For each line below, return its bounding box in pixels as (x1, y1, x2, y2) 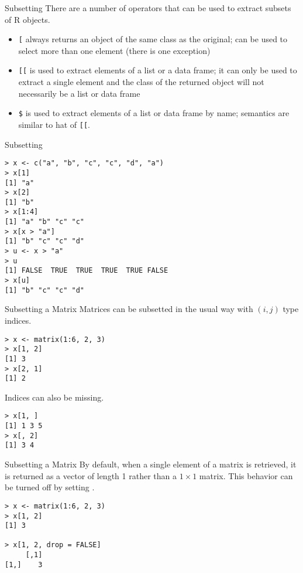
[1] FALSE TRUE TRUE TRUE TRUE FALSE (5, 266, 168, 275)
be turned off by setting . (5, 481, 95, 493)
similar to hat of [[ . (18, 118, 90, 130)
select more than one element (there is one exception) (18, 44, 211, 56)
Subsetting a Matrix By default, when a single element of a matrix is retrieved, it (5, 458, 297, 470)
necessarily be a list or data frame (18, 87, 140, 99)
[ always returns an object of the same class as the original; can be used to (18, 33, 288, 45)
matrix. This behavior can (199, 469, 293, 482)
